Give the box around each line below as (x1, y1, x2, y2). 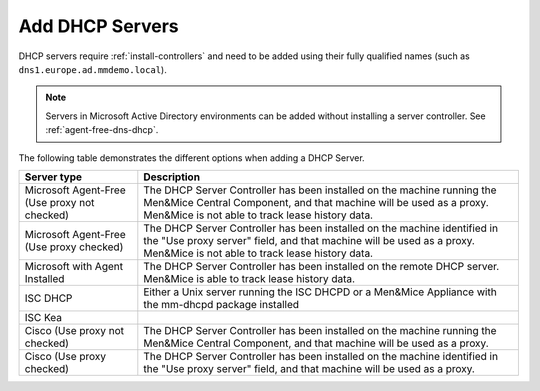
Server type (24, 170, 83, 184)
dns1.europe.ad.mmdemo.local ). (18, 63, 167, 75)
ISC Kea (24, 310, 63, 324)
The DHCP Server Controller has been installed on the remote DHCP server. (143, 259, 500, 273)
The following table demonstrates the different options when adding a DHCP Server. (18, 151, 365, 164)
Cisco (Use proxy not (24, 323, 125, 337)
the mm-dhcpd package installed (143, 297, 300, 311)
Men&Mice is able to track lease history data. (143, 271, 355, 285)
